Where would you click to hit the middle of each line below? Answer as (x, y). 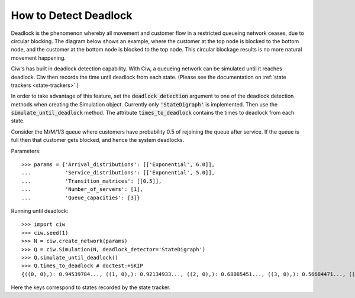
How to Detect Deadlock (72, 15)
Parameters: (26, 151)
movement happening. (38, 58)
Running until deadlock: (40, 210)
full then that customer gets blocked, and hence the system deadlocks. (98, 140)
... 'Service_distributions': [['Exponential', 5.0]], (118, 173)
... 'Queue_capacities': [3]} (81, 197)
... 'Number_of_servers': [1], (82, 190)
